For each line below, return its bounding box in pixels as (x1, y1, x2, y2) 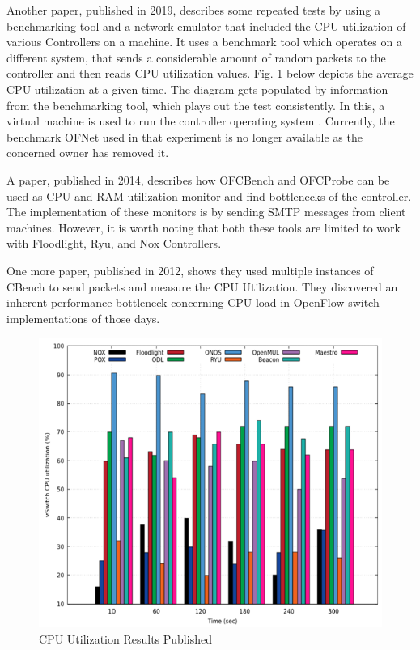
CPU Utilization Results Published (39, 631, 212, 648)
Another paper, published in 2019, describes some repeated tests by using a (6, 2, 380, 18)
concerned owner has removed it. (6, 144, 169, 161)
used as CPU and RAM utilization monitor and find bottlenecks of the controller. (6, 187, 412, 204)
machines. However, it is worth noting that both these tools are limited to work (6, 219, 401, 236)
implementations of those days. (6, 309, 160, 326)
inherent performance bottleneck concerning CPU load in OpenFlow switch (6, 294, 380, 311)
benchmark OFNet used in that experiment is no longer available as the (6, 128, 363, 145)
